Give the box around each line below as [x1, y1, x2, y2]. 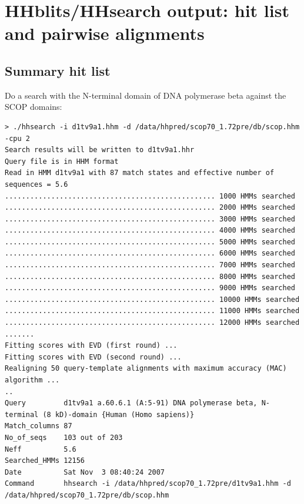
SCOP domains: [5, 100, 62, 113]
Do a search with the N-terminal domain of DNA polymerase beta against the [5, 89, 286, 101]
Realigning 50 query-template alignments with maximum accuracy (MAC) [5, 364, 287, 373]
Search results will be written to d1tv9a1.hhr [5, 146, 195, 154]
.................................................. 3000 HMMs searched [5, 214, 295, 223]
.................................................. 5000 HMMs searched [5, 237, 295, 246]
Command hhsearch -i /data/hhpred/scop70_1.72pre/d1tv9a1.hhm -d [5, 479, 291, 488]
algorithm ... [5, 376, 60, 385]
